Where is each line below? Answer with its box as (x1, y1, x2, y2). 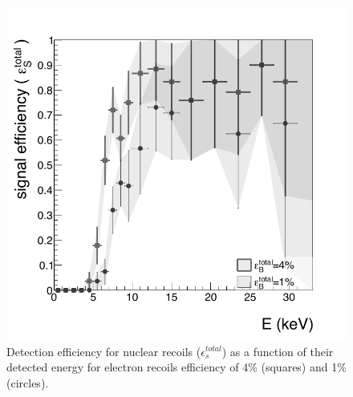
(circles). (6, 374, 49, 391)
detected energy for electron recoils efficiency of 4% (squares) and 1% (6, 359, 347, 375)
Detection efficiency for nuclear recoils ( (6, 342, 201, 359)
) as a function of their (221, 342, 334, 359)
